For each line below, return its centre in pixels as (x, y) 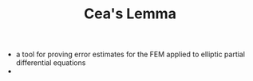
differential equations (51, 63)
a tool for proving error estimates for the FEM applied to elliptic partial (130, 54)
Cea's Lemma (130, 14)
